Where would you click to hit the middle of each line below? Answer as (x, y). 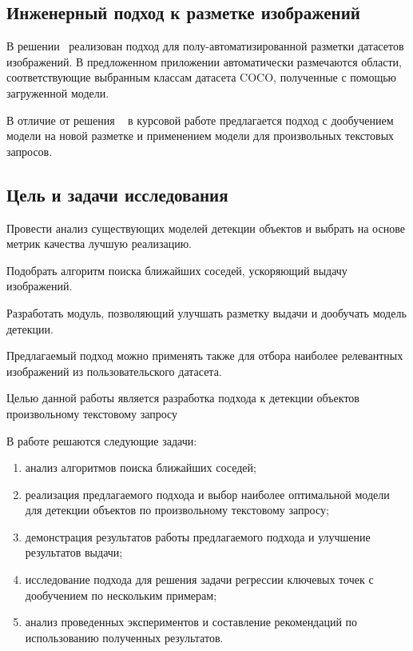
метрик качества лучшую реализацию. (99, 244)
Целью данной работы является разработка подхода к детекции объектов (183, 398)
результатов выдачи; (74, 552)
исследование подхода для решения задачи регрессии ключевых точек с (199, 579)
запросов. (30, 151)
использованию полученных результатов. (124, 637)
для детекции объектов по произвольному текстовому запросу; (177, 510)
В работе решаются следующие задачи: (102, 440)
